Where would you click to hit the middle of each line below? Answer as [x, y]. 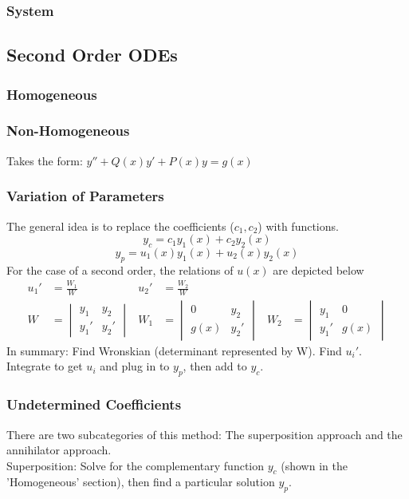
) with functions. [298, 226]
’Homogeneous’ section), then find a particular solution [141, 482]
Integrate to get [45, 366]
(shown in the [314, 465]
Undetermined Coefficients [94, 404]
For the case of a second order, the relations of [120, 269]
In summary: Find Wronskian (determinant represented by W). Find [174, 350]
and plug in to [135, 366]
